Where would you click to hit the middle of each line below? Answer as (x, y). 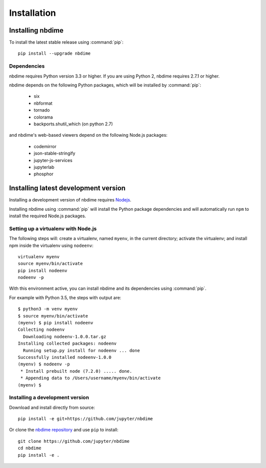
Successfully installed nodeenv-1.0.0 (65, 357)
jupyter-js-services (53, 160)
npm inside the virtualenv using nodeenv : (51, 245)
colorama (43, 117)
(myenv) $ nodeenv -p (44, 364)
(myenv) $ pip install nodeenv (56, 323)
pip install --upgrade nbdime (54, 54)
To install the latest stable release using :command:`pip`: (66, 42)
